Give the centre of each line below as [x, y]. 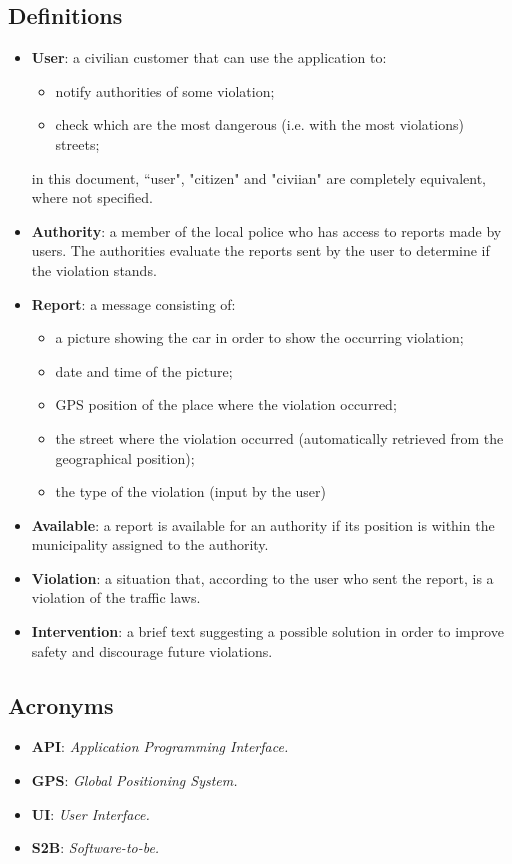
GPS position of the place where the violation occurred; [226, 404]
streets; [77, 143]
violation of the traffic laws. [116, 597]
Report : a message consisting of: [133, 303]
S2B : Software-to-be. [95, 847]
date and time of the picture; [144, 370]
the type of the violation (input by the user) [191, 491]
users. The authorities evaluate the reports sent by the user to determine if [260, 250]
